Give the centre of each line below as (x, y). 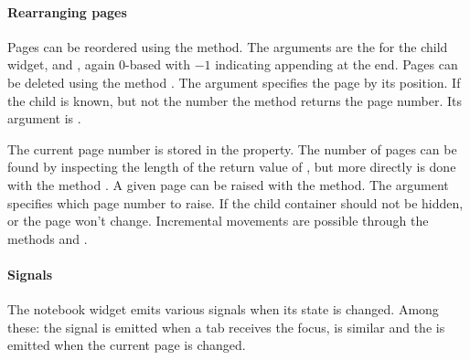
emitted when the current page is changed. (127, 345)
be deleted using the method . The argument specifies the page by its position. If (234, 82)
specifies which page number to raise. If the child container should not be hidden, (235, 202)
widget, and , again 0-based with (99, 64)
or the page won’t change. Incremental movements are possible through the (218, 221)
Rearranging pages (67, 11)
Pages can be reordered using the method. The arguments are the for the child (228, 46)
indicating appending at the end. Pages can (336, 64)
